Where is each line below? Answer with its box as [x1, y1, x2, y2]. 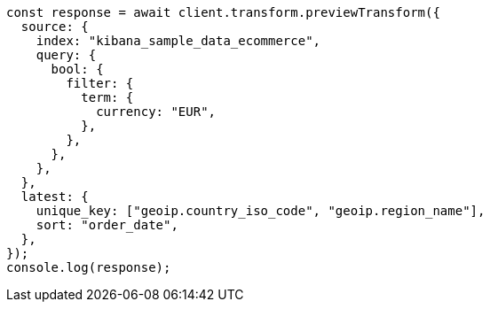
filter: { [66, 76, 134, 90]
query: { [36, 48, 97, 62]
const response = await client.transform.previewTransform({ [6, 5, 440, 19]
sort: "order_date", [36, 218, 178, 232]
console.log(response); [6, 260, 171, 274]
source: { [20, 19, 89, 34]
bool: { [51, 62, 104, 76]
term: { [81, 90, 134, 104]
